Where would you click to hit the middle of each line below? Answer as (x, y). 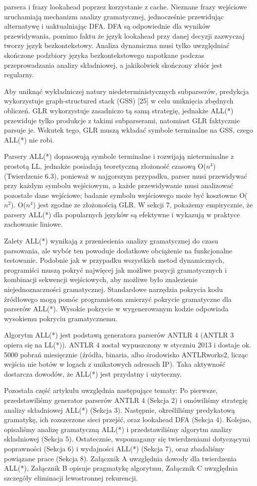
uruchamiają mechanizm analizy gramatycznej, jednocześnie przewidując (114, 16)
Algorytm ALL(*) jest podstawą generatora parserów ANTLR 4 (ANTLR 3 (119, 335)
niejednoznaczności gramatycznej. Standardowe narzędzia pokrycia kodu (114, 289)
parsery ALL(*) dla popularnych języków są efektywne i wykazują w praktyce (122, 214)
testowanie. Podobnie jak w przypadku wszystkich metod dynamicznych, (114, 260)
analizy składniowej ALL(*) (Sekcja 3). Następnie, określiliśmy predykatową (120, 410)
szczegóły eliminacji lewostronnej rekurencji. (71, 477)
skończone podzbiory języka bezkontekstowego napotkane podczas (104, 55)
